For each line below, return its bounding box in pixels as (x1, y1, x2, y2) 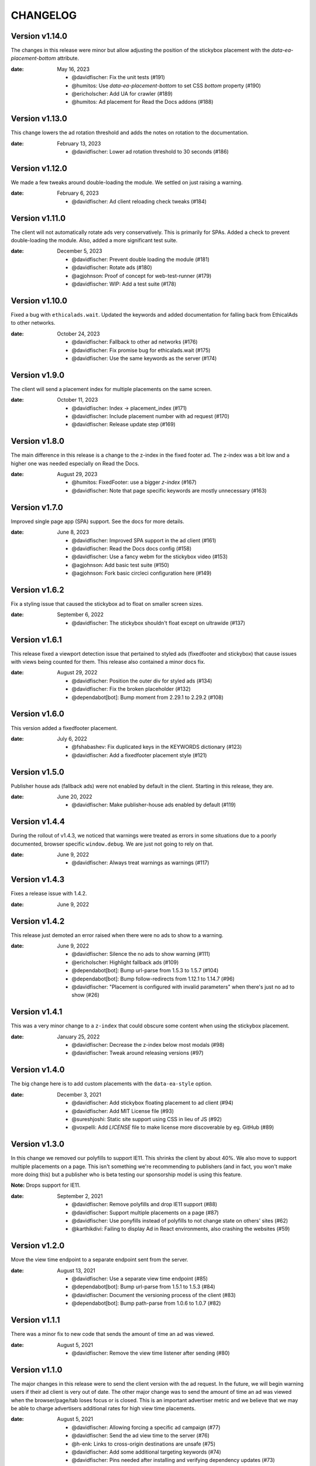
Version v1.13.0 (11, 114, 67, 124)
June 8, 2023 (57, 528, 90, 536)
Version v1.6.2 (11, 585, 64, 595)
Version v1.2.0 (11, 1241, 65, 1251)
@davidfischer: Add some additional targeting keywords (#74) (71, 1448, 222, 1455)
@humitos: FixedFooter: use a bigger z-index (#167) (71, 479, 197, 486)
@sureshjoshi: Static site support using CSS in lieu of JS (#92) (71, 1115, 222, 1122)
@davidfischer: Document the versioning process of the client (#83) (71, 1291, 236, 1298)
